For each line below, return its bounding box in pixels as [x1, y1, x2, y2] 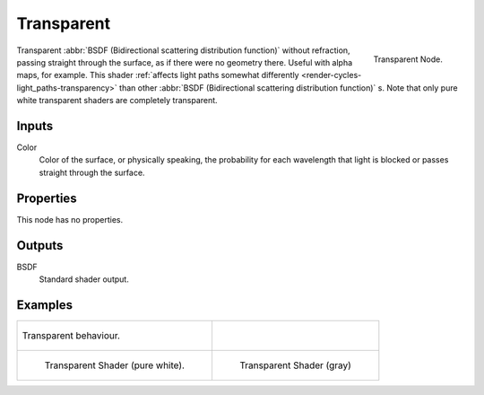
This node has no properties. [16, 214, 124, 224]
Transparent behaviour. [22, 329, 121, 341]
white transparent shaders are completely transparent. [16, 95, 219, 106]
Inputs [16, 118, 54, 134]
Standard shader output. [39, 274, 129, 285]
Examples [16, 297, 73, 312]
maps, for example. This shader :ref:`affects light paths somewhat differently [16, 70, 299, 81]
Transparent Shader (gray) [238, 359, 351, 372]
